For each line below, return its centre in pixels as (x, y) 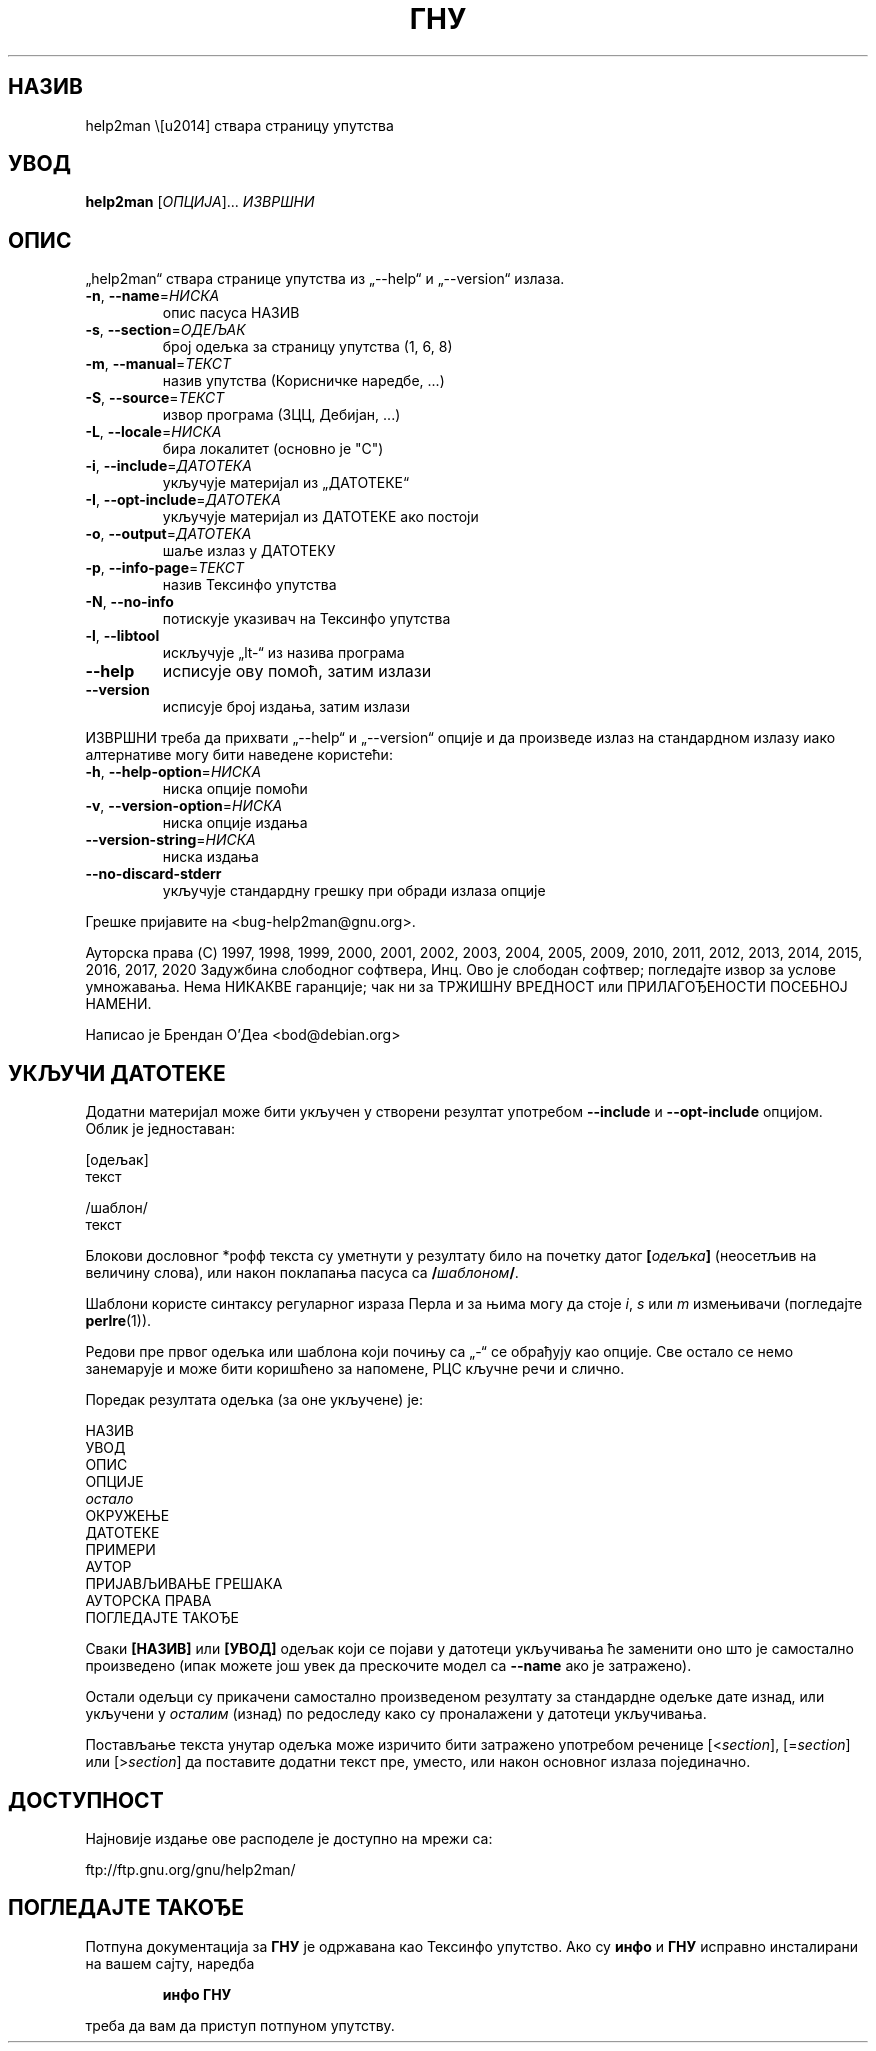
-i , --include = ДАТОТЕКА (168, 466)
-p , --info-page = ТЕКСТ (164, 568)
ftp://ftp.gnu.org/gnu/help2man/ (190, 1869)
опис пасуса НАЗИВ (231, 313)
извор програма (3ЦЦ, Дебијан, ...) (281, 415)
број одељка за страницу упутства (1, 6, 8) (307, 347)
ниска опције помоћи (235, 789)
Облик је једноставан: (160, 1129)
